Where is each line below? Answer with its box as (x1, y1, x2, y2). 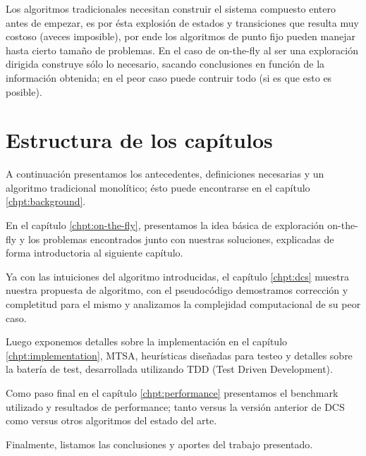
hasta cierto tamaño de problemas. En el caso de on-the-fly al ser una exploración (6, 42, 358, 57)
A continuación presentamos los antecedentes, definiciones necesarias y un (6, 166, 324, 181)
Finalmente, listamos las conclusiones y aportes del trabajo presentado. (6, 436, 313, 451)
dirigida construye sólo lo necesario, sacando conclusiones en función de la (6, 56, 325, 71)
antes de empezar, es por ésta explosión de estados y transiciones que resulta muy (6, 15, 359, 30)
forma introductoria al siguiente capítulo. (6, 245, 183, 260)
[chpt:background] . (6, 194, 86, 209)
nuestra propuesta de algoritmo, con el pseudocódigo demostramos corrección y (6, 283, 348, 297)
